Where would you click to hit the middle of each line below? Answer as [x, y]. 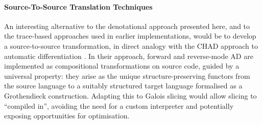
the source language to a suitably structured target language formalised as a [123, 86]
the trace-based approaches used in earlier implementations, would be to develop [130, 36]
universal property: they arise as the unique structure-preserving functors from [127, 75]
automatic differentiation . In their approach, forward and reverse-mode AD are [129, 56]
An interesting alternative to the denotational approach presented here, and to [127, 26]
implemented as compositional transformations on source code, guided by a [122, 66]
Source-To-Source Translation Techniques [78, 6]
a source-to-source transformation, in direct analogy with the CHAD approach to [131, 45]
